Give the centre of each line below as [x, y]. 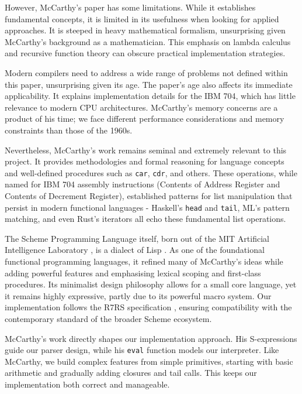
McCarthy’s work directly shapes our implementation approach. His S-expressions [151, 338]
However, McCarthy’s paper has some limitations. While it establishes [130, 7]
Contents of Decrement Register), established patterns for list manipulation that [149, 195]
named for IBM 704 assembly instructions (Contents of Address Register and [143, 184]
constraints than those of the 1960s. [69, 130]
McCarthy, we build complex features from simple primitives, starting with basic [149, 361]
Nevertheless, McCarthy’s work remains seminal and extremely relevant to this [146, 150]
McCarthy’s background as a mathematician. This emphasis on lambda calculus [148, 41]
